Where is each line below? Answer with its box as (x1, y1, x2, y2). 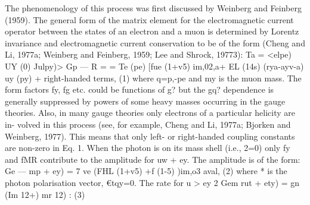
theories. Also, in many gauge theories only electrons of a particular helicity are (5, 106, 296, 119)
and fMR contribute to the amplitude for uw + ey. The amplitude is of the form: (5, 153, 300, 165)
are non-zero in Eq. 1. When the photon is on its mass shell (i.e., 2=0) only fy (5, 141, 290, 154)
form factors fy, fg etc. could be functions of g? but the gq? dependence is (5, 83, 274, 96)
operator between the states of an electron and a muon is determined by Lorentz (5, 25, 299, 37)
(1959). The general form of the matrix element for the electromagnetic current (5, 13, 294, 26)
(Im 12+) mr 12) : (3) (5, 188, 85, 200)
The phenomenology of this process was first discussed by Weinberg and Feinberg (5, 2, 302, 14)
